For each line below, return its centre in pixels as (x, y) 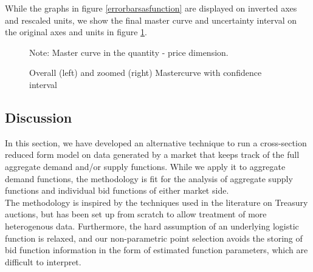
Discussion (39, 117)
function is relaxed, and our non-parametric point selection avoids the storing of (154, 238)
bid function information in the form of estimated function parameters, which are (156, 250)
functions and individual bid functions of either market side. (117, 190)
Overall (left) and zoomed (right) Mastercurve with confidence (146, 73)
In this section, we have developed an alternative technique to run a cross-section (156, 142)
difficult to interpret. (43, 261)
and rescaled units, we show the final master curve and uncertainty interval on (151, 20)
